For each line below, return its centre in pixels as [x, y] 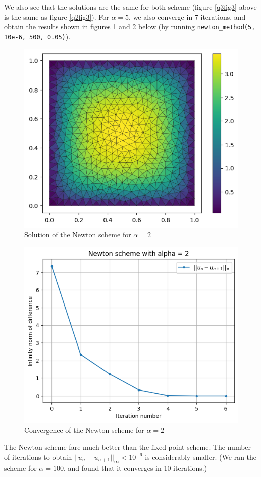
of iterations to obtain [38, 457]
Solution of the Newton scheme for [78, 234]
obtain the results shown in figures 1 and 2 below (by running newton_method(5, [130, 27]
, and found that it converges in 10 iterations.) [135, 468]
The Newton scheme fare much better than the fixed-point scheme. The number [128, 447]
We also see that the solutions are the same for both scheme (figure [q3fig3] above [130, 7]
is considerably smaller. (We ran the [201, 457]
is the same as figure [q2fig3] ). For [57, 16]
